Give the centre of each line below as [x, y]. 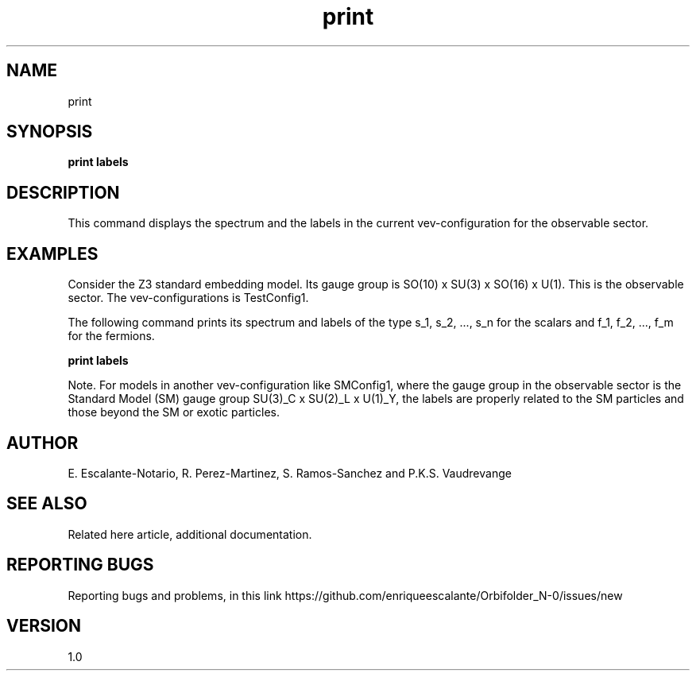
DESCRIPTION [63, 192]
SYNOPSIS [50, 132]
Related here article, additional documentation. [190, 534]
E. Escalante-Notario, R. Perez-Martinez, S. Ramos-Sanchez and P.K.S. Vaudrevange [290, 473]
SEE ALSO [47, 504]
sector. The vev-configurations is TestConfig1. [188, 298]
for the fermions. [111, 336]
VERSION [44, 626]
